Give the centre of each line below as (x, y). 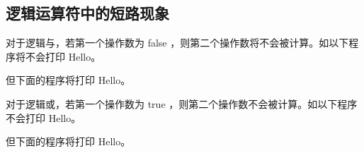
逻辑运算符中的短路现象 (87, 13)
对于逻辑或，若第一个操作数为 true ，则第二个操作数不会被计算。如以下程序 (182, 103)
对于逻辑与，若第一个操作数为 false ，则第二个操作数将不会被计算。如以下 (177, 43)
